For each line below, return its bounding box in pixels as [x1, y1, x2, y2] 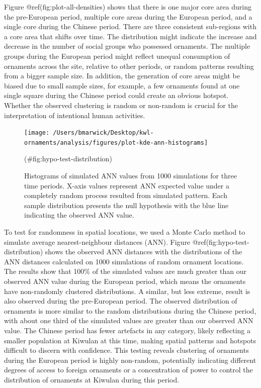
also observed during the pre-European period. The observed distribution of [4, 296, 237, 306]
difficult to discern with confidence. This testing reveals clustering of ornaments [4, 345, 249, 355]
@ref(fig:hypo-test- [192, 236, 249, 247]
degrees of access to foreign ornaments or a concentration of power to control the [4, 364, 253, 375]
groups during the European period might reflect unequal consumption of [4, 50, 230, 61]
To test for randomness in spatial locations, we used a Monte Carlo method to [4, 227, 245, 237]
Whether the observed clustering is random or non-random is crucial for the [4, 100, 238, 110]
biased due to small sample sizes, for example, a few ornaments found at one [4, 80, 240, 90]
